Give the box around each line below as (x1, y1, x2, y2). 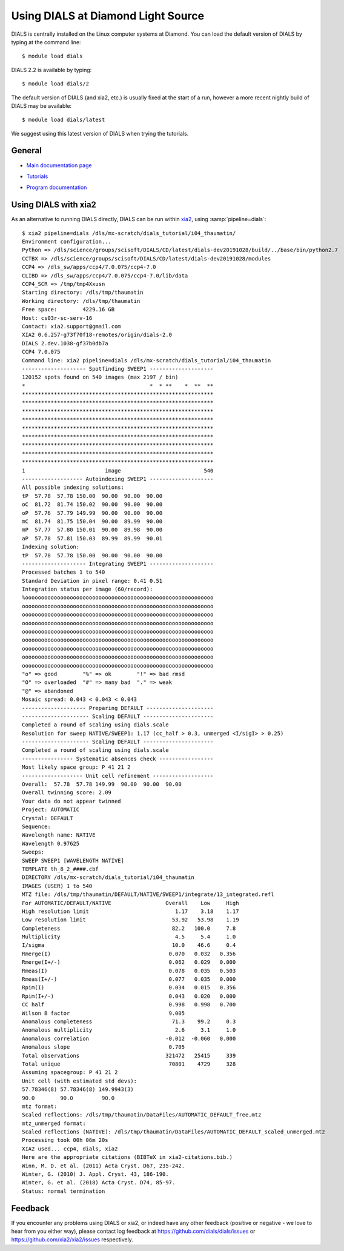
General (11, 145, 42, 156)
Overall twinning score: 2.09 (22, 789, 112, 796)
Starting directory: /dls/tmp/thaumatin (22, 289, 144, 296)
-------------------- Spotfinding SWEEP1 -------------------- (22, 365, 214, 372)
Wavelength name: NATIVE (22, 832, 96, 838)
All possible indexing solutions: (22, 484, 124, 491)
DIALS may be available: (11, 102, 72, 109)
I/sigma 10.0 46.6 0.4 (22, 942, 236, 949)
